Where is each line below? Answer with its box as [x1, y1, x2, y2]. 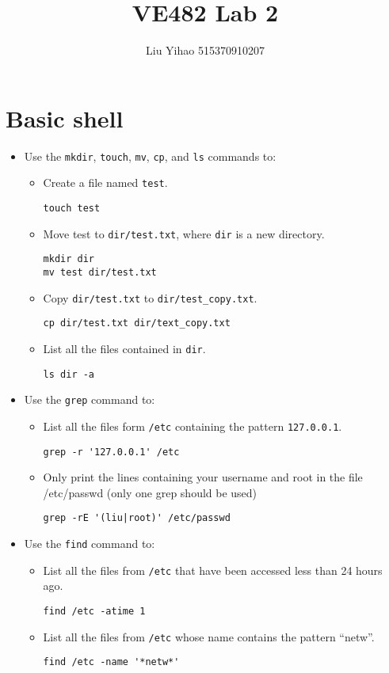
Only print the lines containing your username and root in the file [43, 469, 363, 485]
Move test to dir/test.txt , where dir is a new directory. [43, 225, 325, 241]
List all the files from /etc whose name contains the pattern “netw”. [43, 628, 375, 644]
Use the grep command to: [24, 391, 155, 408]
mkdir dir [43, 253, 95, 265]
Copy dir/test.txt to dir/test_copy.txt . [43, 289, 257, 306]
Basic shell [6, 101, 124, 134]
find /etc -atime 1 [43, 605, 146, 617]
